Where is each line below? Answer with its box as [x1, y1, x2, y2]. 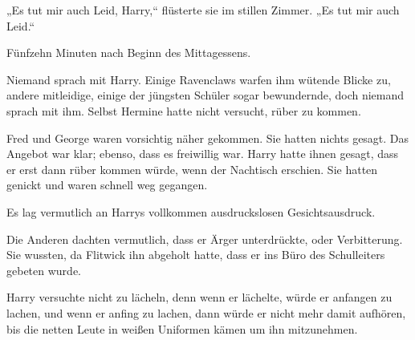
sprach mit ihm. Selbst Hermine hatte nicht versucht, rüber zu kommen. [6, 102, 361, 119]
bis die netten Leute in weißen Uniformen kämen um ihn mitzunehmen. [6, 320, 358, 337]
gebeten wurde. [6, 261, 81, 278]
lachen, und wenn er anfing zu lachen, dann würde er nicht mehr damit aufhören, [6, 304, 406, 321]
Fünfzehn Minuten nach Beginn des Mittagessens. [6, 44, 251, 61]
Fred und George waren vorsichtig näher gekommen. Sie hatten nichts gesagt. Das [6, 129, 409, 146]
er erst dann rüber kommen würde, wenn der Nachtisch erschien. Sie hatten [6, 160, 378, 177]
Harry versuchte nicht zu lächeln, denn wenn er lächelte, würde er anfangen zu [6, 289, 393, 306]
